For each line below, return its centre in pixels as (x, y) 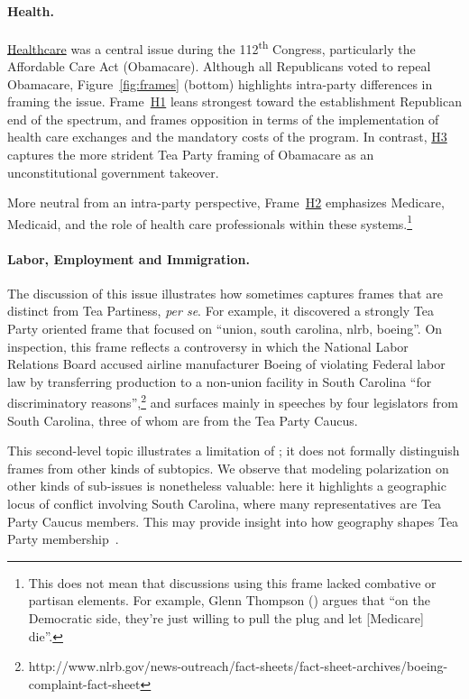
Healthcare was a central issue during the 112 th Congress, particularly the (212, 47)
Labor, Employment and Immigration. (129, 258)
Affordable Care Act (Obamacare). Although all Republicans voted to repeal (219, 66)
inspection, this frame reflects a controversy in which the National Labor (208, 346)
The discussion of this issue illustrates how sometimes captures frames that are (225, 293)
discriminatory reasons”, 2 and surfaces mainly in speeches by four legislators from (233, 401)
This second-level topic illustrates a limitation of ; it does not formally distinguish (234, 451)
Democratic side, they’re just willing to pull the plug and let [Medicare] (226, 618)
